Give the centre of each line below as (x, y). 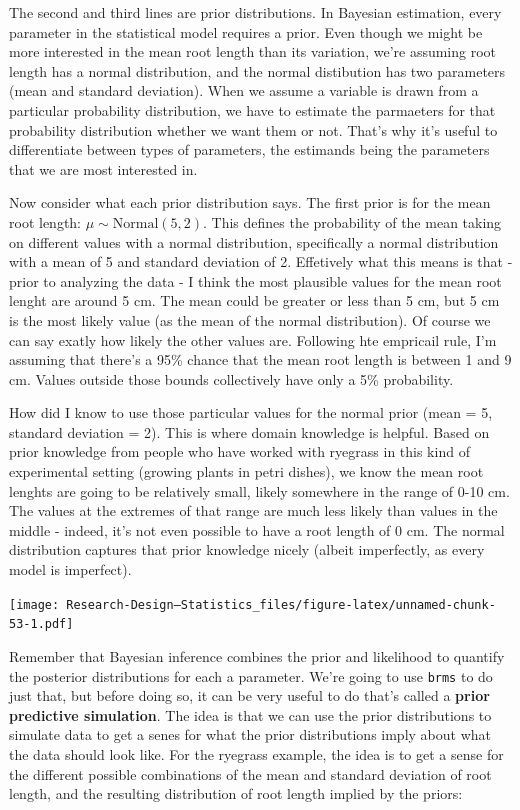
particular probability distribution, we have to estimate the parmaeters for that (252, 109)
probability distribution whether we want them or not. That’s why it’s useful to (253, 129)
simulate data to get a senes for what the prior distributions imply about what (250, 734)
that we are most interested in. (103, 168)
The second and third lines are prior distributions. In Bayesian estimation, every (255, 12)
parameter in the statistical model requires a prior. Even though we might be (246, 31)
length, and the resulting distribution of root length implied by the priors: (236, 793)
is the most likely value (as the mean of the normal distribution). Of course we (250, 319)
